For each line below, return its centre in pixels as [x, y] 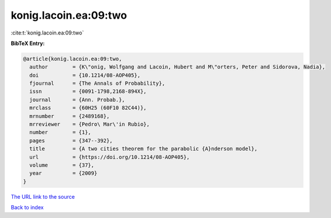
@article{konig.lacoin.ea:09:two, [73, 59]
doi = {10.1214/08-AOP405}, [85, 75]
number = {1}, [61, 132]
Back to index [27, 207]
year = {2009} [63, 173]
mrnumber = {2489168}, [70, 116]
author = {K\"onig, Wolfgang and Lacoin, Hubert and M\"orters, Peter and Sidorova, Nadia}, [177, 67]
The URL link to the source [43, 196]
